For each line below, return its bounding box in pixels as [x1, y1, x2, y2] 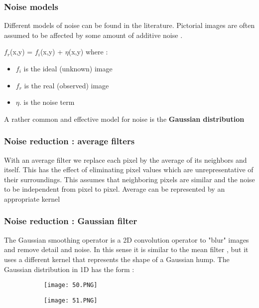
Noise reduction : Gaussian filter [4, 215, 137, 227]
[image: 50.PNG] [44, 282, 98, 289]
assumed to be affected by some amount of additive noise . [4, 29, 183, 40]
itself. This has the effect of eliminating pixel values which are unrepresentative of [4, 164, 254, 175]
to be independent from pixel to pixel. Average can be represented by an [4, 184, 225, 194]
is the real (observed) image [24, 80, 109, 90]
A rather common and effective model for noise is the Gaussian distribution [4, 113, 245, 124]
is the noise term [23, 97, 75, 107]
